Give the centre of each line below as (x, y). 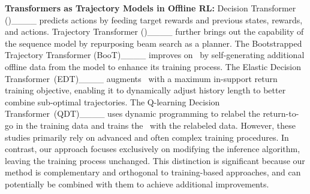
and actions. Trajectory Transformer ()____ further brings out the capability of (154, 31)
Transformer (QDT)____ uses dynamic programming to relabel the (133, 113)
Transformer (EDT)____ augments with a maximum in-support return (141, 78)
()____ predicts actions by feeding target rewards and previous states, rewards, (154, 19)
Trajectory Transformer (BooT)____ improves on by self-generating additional (155, 55)
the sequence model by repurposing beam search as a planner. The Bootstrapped (154, 43)
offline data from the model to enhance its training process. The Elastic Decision (153, 66)
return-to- (281, 113)
